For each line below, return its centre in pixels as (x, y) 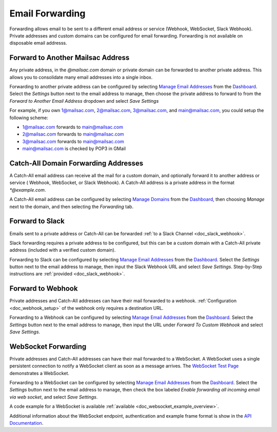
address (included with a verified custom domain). (63, 250)
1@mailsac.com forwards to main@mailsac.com (73, 127)
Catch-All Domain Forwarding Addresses (76, 163)
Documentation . (26, 423)
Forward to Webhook (44, 288)
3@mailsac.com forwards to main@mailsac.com (73, 141)
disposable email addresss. (38, 43)
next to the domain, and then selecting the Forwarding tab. (71, 206)
